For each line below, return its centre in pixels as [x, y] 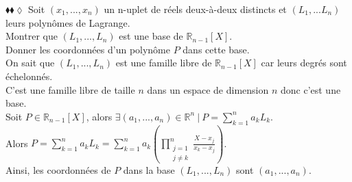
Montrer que [32, 36]
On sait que [30, 63]
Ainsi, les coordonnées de [58, 169]
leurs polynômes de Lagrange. [68, 22]
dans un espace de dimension [208, 89]
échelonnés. [29, 76]
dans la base [149, 169]
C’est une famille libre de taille [70, 89]
